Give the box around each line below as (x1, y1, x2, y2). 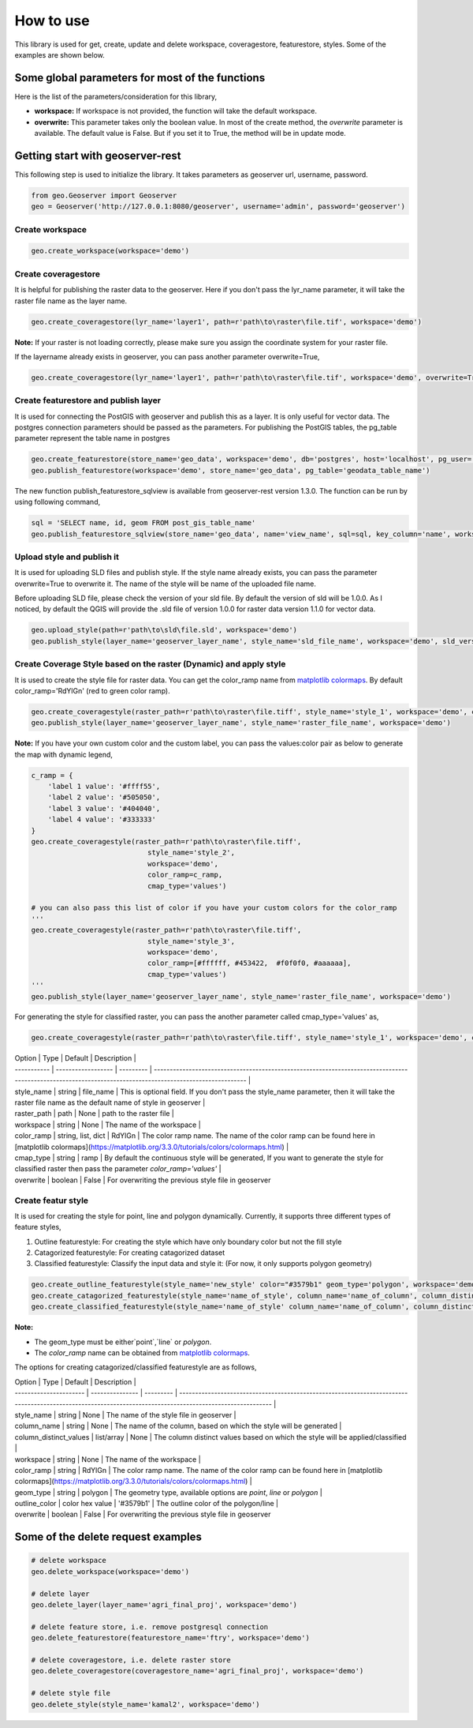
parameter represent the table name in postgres (14, 434, 170, 443)
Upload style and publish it (14, 551, 120, 562)
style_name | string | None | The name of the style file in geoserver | (14, 1410, 236, 1419)
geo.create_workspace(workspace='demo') (31, 246, 189, 256)
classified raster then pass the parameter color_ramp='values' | (14, 1164, 222, 1174)
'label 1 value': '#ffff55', (47, 782, 161, 791)
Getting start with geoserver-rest (14, 148, 181, 162)
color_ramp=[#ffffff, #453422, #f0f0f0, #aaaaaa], (147, 959, 352, 967)
